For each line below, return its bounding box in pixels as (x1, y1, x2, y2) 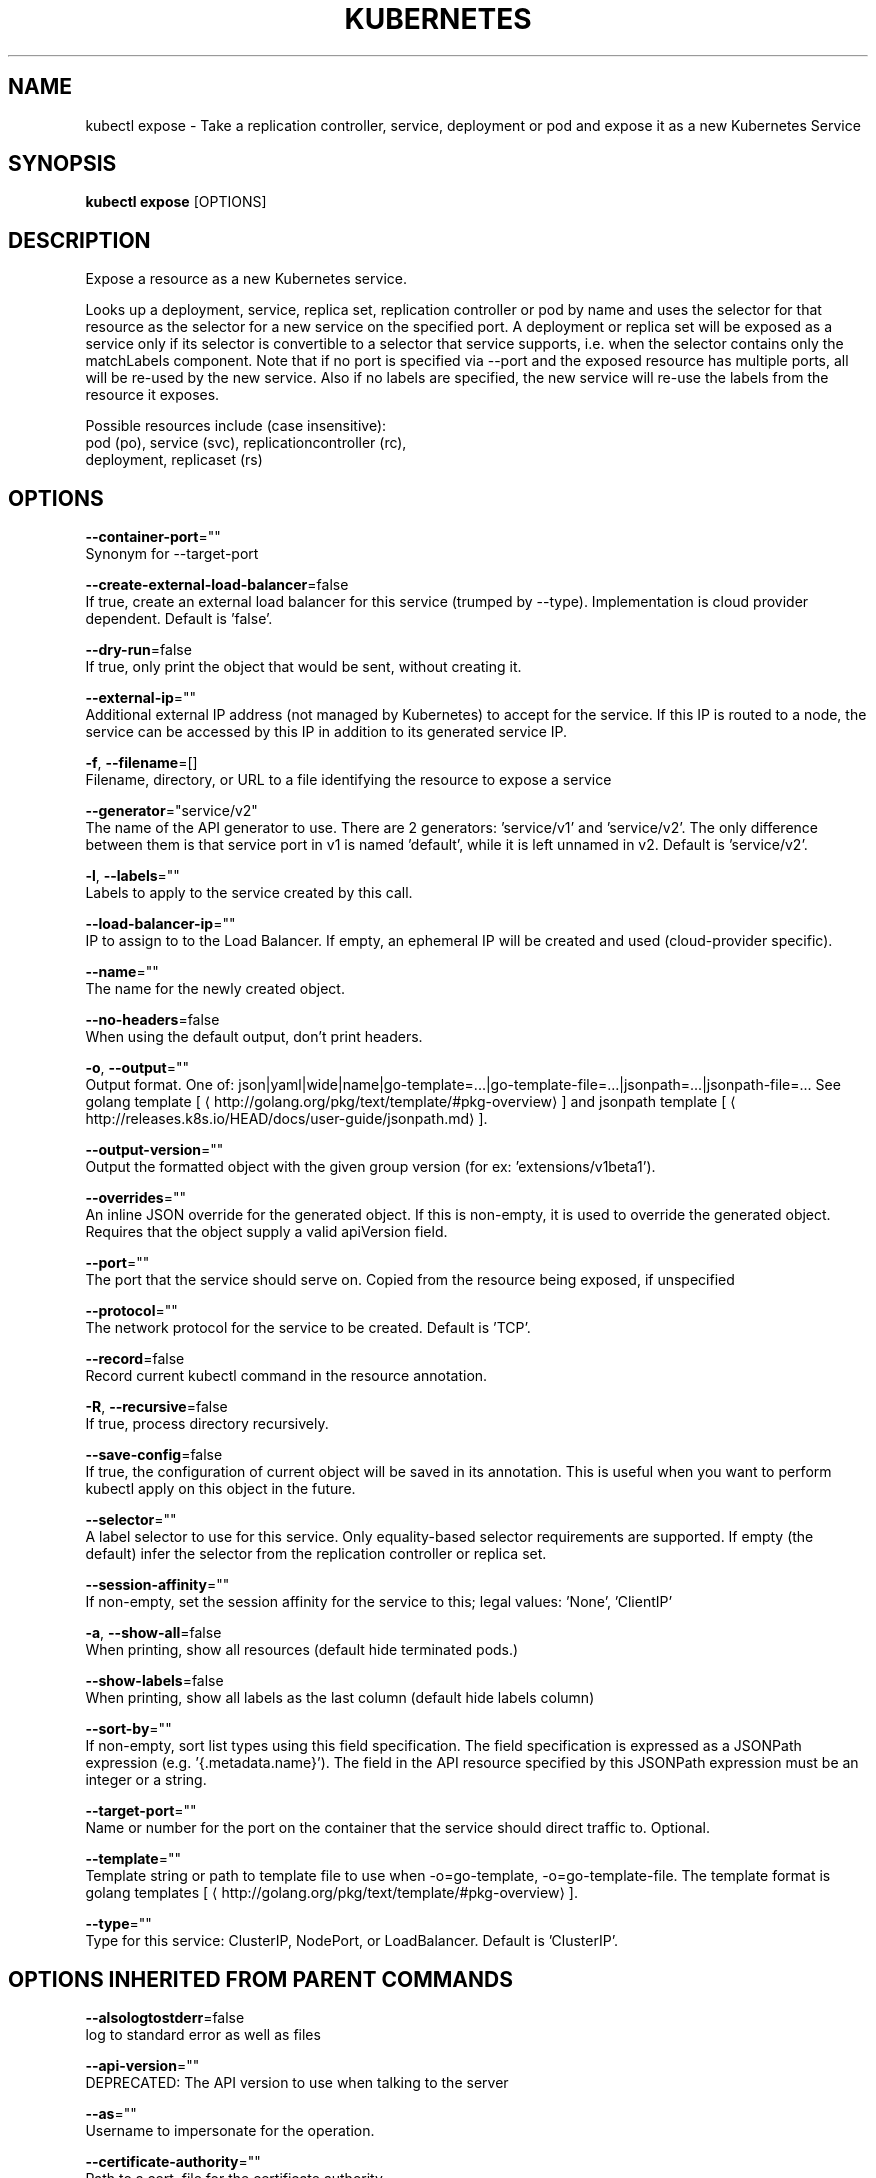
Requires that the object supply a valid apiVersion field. (85, 1223, 448, 1241)
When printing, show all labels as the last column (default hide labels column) (85, 1689, 595, 1707)
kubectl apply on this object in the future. (85, 1480, 356, 1498)
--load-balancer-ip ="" (85, 915, 236, 933)
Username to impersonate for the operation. (85, 2121, 375, 2139)
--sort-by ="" (85, 1720, 172, 1738)
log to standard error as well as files (85, 2025, 321, 2043)
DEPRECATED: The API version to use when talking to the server (85, 2073, 509, 2091)
